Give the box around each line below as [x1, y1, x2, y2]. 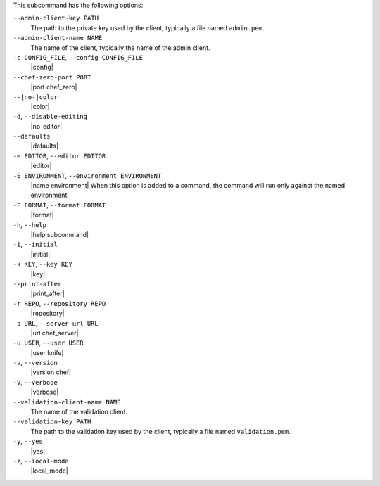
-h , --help [13, 220, 47, 229]
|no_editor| [30, 122, 63, 130]
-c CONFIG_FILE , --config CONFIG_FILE [13, 53, 144, 61]
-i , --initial [13, 240, 58, 249]
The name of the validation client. [30, 408, 128, 416]
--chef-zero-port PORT [13, 73, 91, 81]
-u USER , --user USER [13, 338, 84, 347]
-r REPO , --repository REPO [13, 299, 106, 307]
